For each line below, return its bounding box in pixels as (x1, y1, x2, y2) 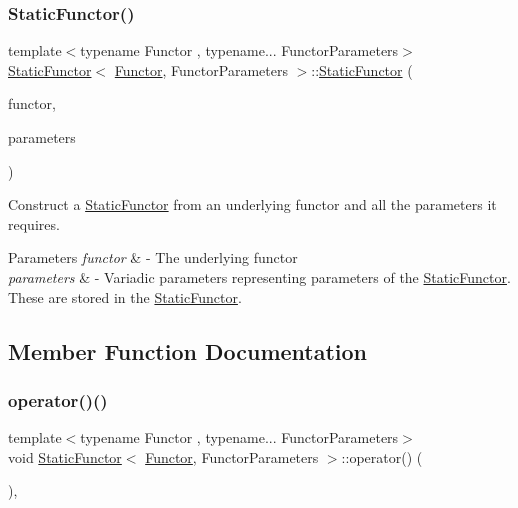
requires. (8, 213, 60, 234)
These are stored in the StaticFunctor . (8, 286, 242, 307)
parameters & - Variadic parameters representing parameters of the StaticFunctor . (8, 266, 511, 287)
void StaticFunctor (8, 446, 122, 467)
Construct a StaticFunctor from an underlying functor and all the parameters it (8, 194, 497, 215)
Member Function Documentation (8, 335, 368, 366)
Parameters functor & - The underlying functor (8, 247, 298, 268)
